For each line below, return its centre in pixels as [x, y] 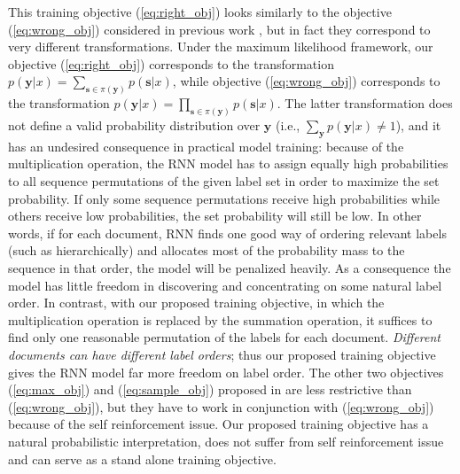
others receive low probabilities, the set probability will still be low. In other [215, 216]
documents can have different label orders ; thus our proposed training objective [222, 355]
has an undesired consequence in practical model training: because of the [206, 146]
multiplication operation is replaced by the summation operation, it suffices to [220, 319]
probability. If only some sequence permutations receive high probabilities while [224, 198]
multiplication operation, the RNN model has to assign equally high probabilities [228, 163]
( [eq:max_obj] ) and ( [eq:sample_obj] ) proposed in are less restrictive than [210, 389]
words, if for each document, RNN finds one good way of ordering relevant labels [227, 233]
